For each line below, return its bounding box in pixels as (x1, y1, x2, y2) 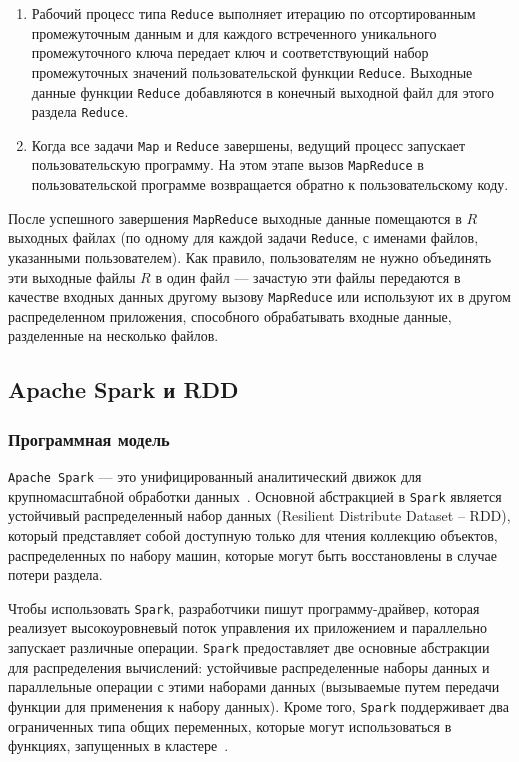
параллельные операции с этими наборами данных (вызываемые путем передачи (8, 676, 500, 697)
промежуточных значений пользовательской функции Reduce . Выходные (31, 61, 473, 82)
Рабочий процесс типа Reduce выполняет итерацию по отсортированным (31, 3, 476, 23)
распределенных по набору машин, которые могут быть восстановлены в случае (8, 544, 497, 565)
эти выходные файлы (8, 266, 136, 287)
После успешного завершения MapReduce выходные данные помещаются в (8, 207, 462, 228)
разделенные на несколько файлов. (8, 325, 219, 346)
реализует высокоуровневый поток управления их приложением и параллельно (8, 617, 488, 638)
